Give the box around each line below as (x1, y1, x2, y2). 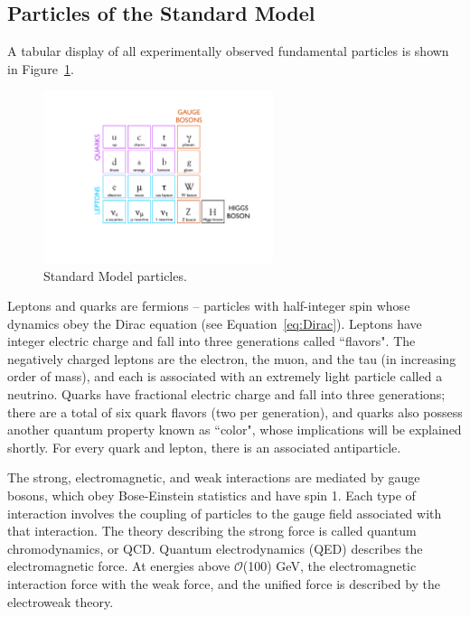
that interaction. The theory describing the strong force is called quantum (7, 521, 417, 540)
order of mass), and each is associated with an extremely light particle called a (7, 367, 443, 386)
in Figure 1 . (7, 59, 74, 78)
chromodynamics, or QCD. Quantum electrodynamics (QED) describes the (7, 538, 423, 557)
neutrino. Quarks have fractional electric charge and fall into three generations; (7, 385, 446, 404)
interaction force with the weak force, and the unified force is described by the (7, 575, 441, 594)
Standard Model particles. (43, 266, 187, 285)
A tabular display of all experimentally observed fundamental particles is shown (7, 42, 449, 61)
